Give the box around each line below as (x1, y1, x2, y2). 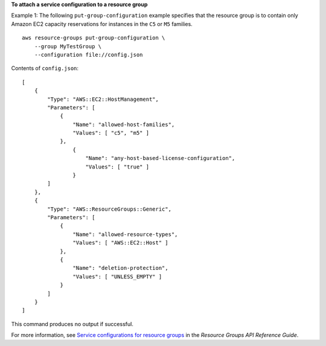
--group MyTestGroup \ (34, 43, 102, 50)
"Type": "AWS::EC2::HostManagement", (47, 95, 159, 103)
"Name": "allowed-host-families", (72, 121, 175, 128)
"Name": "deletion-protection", (72, 264, 168, 272)
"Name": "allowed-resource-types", (72, 231, 178, 238)
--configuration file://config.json (34, 51, 143, 58)
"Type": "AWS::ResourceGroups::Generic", (47, 205, 172, 213)
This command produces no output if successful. (11, 320, 134, 327)
